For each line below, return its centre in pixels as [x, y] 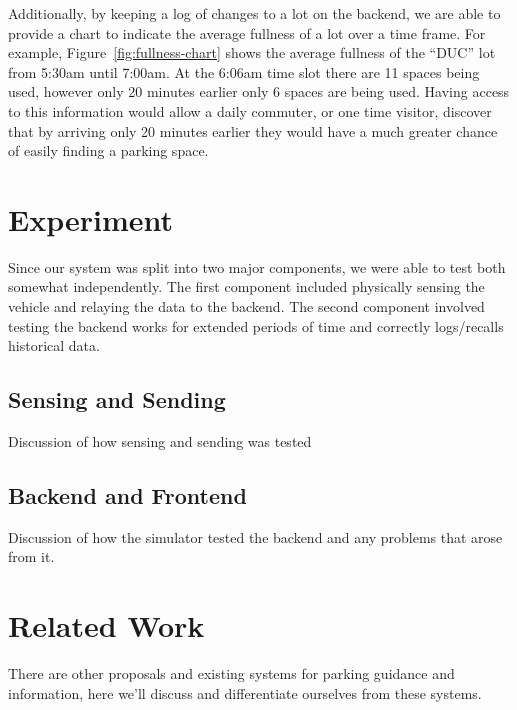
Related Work [106, 625]
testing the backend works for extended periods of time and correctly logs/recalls [256, 325]
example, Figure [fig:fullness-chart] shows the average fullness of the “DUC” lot [252, 52]
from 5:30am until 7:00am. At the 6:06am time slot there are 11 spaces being [244, 71]
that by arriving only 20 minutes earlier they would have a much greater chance [253, 130]
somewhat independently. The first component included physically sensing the [246, 286]
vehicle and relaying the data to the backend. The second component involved [246, 306]
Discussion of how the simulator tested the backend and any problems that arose [255, 536]
